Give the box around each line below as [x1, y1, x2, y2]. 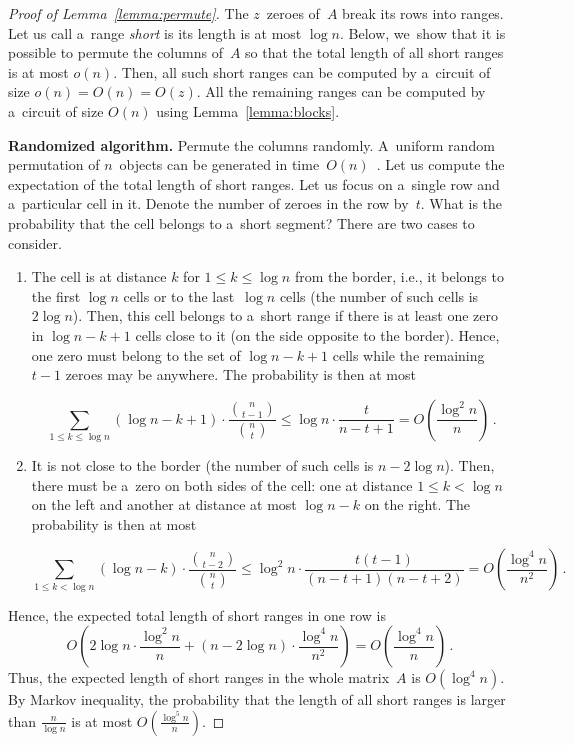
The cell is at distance [31, 266, 167, 287]
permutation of [8, 154, 100, 175]
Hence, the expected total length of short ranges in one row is [8, 604, 386, 625]
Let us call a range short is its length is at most [8, 22, 302, 43]
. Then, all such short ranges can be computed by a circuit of [113, 61, 491, 82]
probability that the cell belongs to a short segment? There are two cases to [8, 212, 475, 233]
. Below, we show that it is [340, 22, 506, 43]
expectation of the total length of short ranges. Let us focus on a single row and [8, 173, 500, 194]
